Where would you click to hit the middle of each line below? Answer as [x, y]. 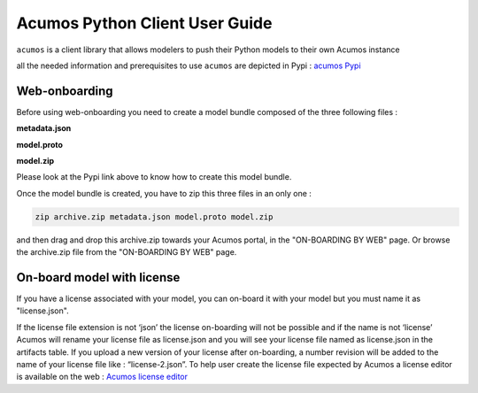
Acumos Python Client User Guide [144, 23]
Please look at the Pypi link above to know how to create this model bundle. [154, 177]
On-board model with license [98, 277]
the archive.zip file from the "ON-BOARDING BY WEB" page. [127, 252]
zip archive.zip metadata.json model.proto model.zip [154, 216]
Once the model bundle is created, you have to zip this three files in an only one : [164, 193]
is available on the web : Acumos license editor [102, 377]
